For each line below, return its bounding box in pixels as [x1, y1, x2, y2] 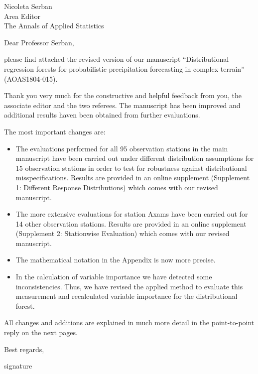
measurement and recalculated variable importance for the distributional [15, 291, 238, 301]
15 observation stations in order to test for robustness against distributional [15, 162, 247, 173]
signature [4, 361, 32, 371]
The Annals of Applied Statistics [4, 20, 104, 31]
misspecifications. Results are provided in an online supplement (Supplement [15, 172, 250, 183]
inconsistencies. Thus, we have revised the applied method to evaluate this [15, 281, 243, 291]
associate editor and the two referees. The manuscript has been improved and [4, 100, 241, 110]
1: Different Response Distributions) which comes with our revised [15, 182, 218, 192]
